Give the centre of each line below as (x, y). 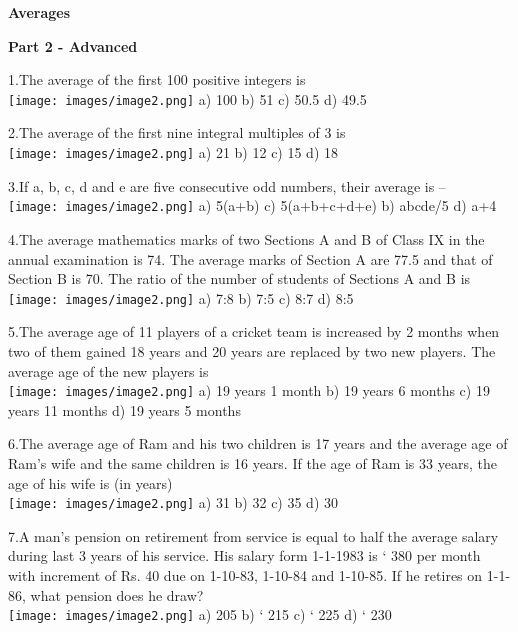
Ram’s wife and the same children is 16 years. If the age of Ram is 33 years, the (252, 463)
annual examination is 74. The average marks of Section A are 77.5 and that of (250, 258)
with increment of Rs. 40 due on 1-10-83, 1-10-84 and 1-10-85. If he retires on (245, 575)
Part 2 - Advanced (73, 45)
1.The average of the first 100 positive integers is (157, 79)
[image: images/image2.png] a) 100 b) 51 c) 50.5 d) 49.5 (187, 98)
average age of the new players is (108, 370)
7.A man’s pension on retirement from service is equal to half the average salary (253, 535)
